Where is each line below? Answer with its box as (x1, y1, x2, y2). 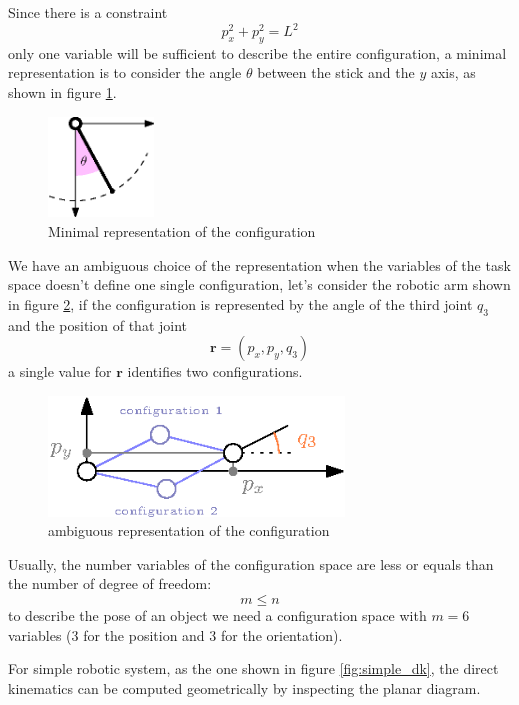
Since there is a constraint (8, 2, 168, 22)
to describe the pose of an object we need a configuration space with (8, 605, 427, 626)
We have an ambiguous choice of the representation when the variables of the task (8, 254, 511, 275)
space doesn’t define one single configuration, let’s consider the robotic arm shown (8, 274, 511, 295)
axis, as (430, 62, 476, 83)
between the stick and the (257, 62, 415, 83)
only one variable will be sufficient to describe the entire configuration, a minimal (8, 42, 507, 63)
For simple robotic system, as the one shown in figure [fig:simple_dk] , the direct (8, 658, 499, 679)
